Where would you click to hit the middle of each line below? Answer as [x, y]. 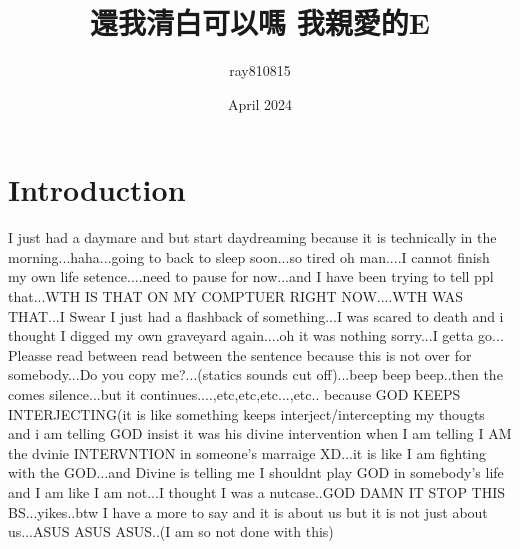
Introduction [97, 189]
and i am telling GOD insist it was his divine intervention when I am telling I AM [260, 433]
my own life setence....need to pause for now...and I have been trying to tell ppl [251, 276]
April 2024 [260, 103]
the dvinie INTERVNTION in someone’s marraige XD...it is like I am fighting [247, 452]
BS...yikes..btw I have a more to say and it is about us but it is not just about [248, 511]
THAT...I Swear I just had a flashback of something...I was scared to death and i [256, 315]
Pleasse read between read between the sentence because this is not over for [240, 354]
